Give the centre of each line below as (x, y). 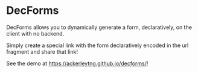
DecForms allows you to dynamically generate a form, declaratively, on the (99, 27)
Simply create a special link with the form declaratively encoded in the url (97, 45)
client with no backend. (35, 33)
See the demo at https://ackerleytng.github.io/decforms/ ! (77, 63)
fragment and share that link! (42, 51)
